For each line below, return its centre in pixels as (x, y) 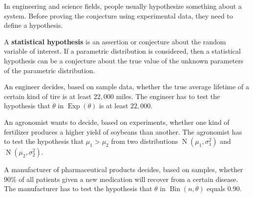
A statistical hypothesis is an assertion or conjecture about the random (115, 41)
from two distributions (145, 141)
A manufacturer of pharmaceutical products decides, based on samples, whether (124, 169)
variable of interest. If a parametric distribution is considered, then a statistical (122, 51)
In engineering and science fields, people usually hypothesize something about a (123, 6)
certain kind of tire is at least (48, 96)
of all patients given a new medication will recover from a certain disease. (128, 179)
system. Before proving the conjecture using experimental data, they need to (118, 15)
